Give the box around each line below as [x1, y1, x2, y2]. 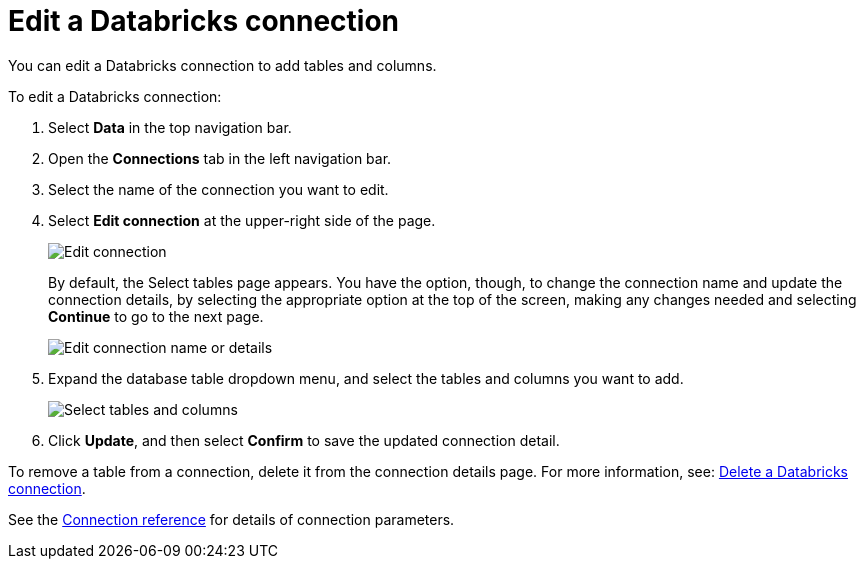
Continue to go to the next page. [48, 307, 264, 325]
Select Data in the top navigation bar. [48, 118, 292, 136]
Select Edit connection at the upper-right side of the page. [48, 211, 436, 229]
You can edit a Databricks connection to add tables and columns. [8, 56, 437, 74]
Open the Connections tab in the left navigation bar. [48, 149, 392, 167]
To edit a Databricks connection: [8, 87, 222, 105]
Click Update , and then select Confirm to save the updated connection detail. [48, 431, 560, 449]
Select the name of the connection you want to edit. [48, 180, 389, 198]
